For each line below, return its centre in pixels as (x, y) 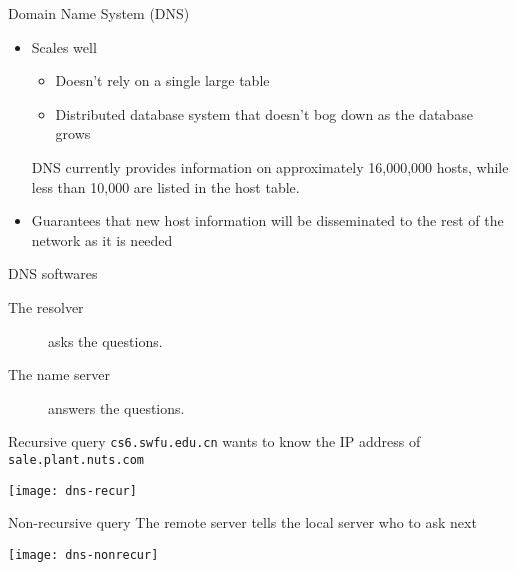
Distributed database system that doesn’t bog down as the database (264, 113)
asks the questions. (105, 340)
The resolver (46, 306)
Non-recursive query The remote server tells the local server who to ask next (242, 522)
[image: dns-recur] (72, 490)
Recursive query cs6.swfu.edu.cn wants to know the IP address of (214, 441)
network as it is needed (102, 239)
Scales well (64, 46)
